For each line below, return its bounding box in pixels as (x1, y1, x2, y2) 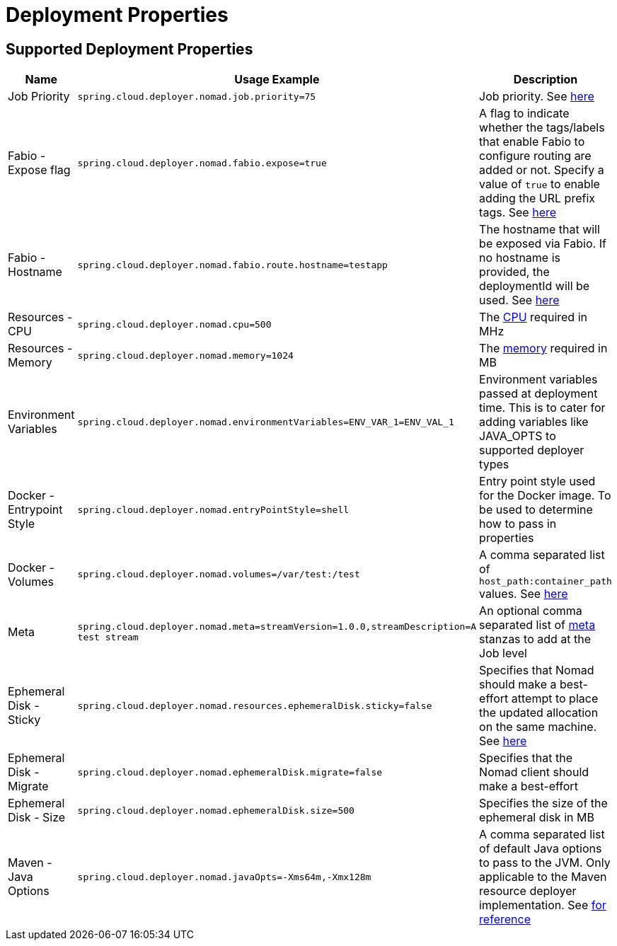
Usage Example (234, 72, 320, 87)
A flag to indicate (479, 106, 570, 121)
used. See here (479, 293, 560, 308)
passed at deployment (479, 386, 598, 401)
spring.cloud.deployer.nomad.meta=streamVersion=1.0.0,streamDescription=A (77, 621, 477, 633)
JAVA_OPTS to (479, 429, 556, 444)
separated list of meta (479, 618, 596, 633)
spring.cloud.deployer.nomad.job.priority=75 (77, 91, 316, 102)
